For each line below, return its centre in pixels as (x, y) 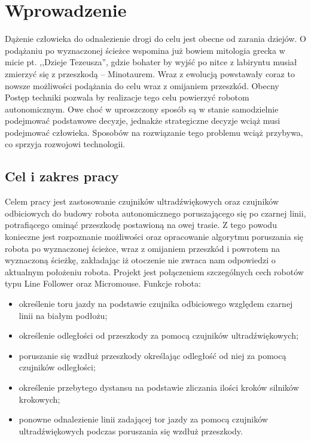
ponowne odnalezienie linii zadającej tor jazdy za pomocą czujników (143, 419)
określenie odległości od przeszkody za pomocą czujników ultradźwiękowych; (158, 335)
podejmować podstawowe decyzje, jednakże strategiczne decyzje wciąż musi (143, 121)
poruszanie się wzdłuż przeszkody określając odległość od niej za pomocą (153, 355)
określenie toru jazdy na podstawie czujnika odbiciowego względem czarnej (156, 304)
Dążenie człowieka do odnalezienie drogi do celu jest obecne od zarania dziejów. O (155, 39)
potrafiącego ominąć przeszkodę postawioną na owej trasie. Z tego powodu (141, 225)
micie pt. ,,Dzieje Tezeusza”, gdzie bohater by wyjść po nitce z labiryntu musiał (151, 62)
